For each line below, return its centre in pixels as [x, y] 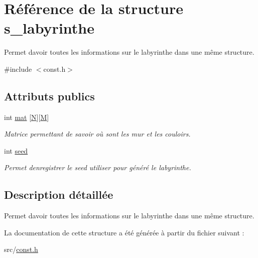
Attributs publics [49, 96]
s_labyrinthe [49, 28]
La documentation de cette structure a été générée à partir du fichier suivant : [124, 232]
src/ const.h [21, 249]
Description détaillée [59, 195]
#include [18, 69]
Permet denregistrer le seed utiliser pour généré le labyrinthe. [98, 167]
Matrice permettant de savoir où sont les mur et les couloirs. [97, 134]
